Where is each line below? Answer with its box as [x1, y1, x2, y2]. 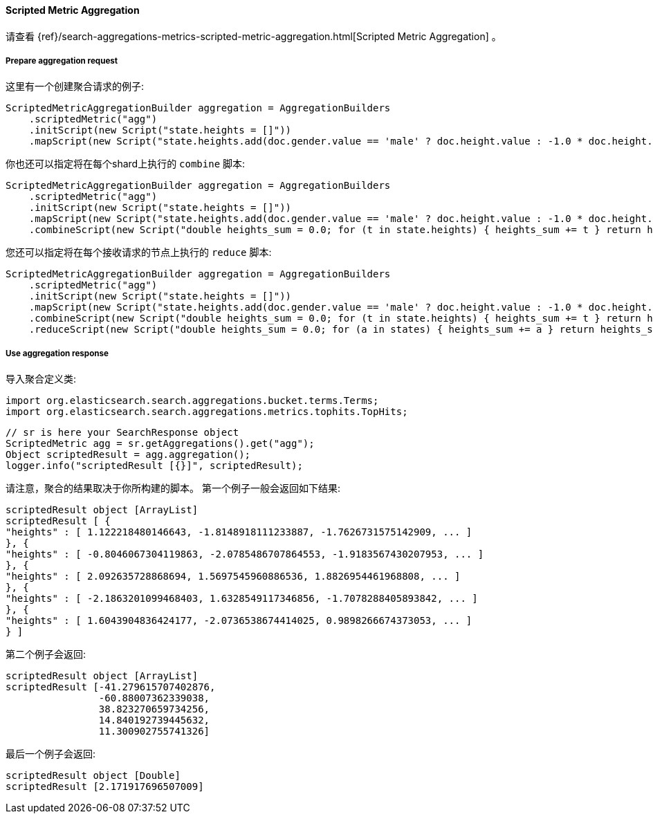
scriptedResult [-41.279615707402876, [6, 681, 216, 693]
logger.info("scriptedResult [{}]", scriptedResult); [6, 460, 303, 472]
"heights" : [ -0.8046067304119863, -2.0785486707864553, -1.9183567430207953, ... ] [6, 549, 484, 560]
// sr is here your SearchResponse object [6, 427, 239, 439]
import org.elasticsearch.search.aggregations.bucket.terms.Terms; [6, 395, 379, 407]
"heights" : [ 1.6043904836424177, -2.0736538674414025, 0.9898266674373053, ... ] [6, 615, 472, 627]
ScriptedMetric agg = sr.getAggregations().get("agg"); [6, 438, 315, 450]
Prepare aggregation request [6, 56, 118, 66]
